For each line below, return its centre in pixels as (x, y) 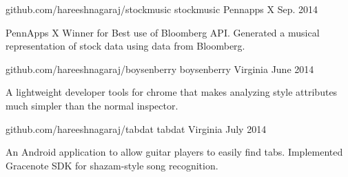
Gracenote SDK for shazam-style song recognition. (112, 165)
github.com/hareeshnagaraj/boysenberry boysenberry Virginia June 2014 (160, 69)
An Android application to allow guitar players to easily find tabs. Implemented (174, 152)
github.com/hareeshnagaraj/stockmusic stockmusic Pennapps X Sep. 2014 (162, 9)
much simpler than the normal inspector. (92, 105)
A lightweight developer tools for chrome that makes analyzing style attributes (172, 92)
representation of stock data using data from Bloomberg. (125, 46)
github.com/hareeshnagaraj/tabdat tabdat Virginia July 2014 (136, 128)
